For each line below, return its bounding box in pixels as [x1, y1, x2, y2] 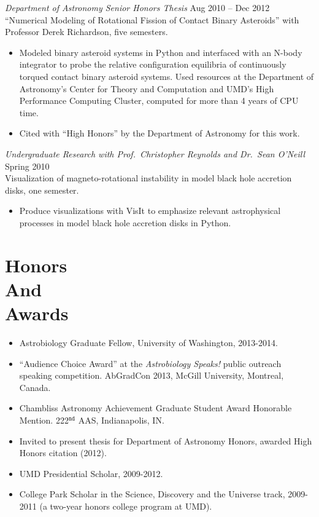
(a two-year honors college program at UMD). [39, 499, 212, 512]
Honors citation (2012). [19, 446, 107, 459]
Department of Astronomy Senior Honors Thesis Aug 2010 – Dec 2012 [5, 1, 270, 14]
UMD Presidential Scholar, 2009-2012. [19, 467, 163, 480]
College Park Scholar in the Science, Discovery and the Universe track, [19, 487, 285, 500]
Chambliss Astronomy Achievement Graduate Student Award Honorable [19, 401, 292, 414]
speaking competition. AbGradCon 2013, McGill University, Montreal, [19, 369, 284, 382]
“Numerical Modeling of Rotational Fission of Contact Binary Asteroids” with [5, 13, 299, 26]
